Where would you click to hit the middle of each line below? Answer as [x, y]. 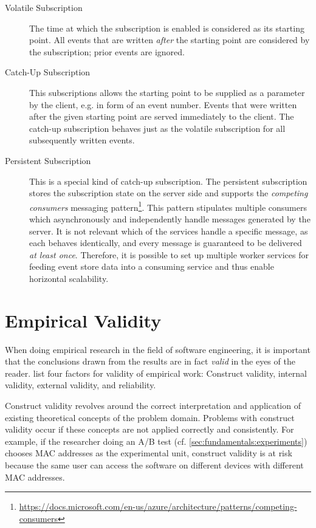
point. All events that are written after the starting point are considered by [170, 40]
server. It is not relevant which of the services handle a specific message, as [169, 231]
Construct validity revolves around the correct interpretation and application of [153, 406]
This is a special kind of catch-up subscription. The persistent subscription [168, 181]
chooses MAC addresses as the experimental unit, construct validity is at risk [149, 453]
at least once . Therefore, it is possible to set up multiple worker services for [169, 254]
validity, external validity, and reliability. [81, 385]
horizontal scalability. [69, 278]
